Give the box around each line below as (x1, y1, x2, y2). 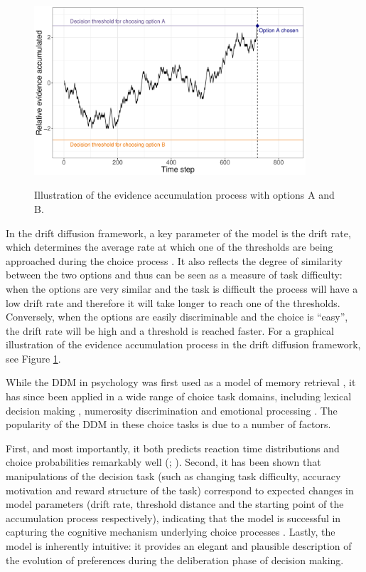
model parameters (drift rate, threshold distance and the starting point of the (6, 496, 344, 511)
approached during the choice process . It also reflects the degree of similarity (6, 253, 343, 268)
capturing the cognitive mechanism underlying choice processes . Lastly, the (6, 524, 335, 539)
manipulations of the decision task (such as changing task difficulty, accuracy (6, 469, 341, 484)
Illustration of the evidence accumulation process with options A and (34, 187, 335, 202)
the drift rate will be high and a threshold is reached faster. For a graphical (6, 323, 334, 338)
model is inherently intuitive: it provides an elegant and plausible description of (6, 539, 352, 553)
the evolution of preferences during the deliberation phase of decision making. (6, 552, 344, 567)
